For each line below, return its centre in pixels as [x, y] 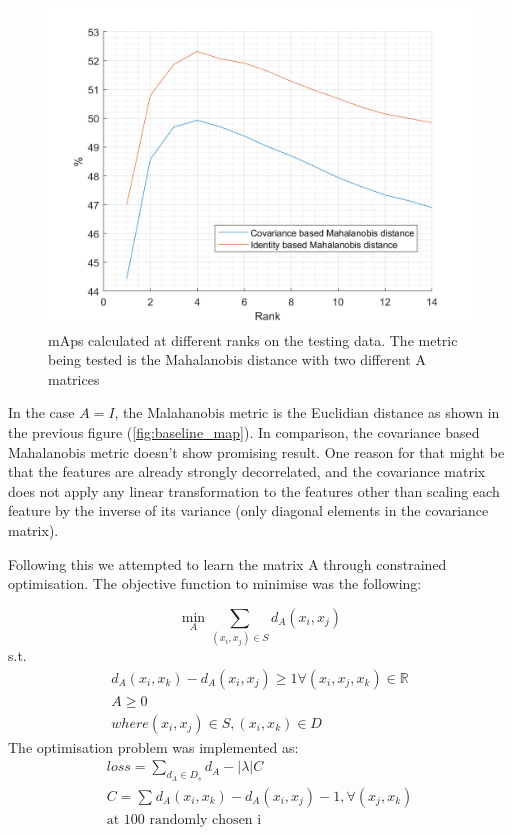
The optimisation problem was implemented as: [153, 746]
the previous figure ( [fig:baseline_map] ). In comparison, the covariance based [244, 431]
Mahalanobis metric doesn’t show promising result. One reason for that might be [256, 451]
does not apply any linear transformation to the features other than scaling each [254, 490]
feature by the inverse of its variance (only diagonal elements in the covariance [248, 510]
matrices [74, 378]
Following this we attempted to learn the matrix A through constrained [227, 563]
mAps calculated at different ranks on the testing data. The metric [253, 339]
